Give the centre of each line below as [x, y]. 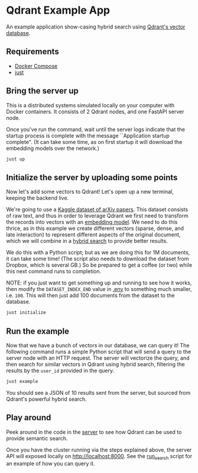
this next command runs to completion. [54, 271]
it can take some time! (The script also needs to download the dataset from [98, 259]
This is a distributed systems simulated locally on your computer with [90, 105]
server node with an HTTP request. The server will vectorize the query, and [98, 358]
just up [16, 159]
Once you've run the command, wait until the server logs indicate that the [95, 129]
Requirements [33, 52]
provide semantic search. [37, 438]
